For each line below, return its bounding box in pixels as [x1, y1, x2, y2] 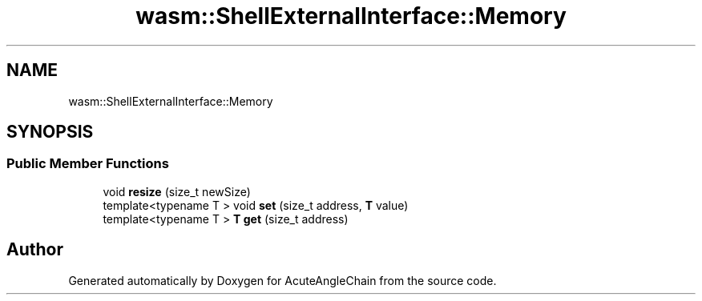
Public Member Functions [6, 155, 169, 172]
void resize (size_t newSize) [103, 184, 251, 199]
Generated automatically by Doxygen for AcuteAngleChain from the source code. [68, 273, 497, 287]
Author [6, 239, 63, 260]
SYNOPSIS [6, 122, 94, 142]
